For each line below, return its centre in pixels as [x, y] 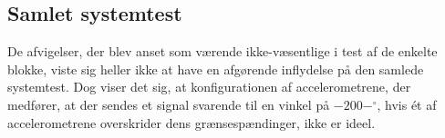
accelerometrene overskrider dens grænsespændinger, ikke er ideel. [191, 122]
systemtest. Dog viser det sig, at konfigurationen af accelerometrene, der [209, 87]
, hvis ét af [407, 104]
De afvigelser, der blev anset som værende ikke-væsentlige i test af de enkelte [222, 51]
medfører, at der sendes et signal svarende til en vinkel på [169, 104]
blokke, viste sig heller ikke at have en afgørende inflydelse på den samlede [216, 69]
